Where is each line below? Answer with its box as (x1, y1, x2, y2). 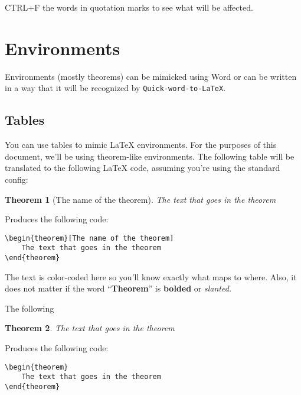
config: (5, 173, 28, 185)
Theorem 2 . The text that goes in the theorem (5, 322, 175, 334)
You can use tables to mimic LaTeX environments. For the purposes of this (5, 138, 277, 151)
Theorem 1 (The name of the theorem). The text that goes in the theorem (5, 193, 276, 205)
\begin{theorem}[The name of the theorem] (5, 234, 174, 242)
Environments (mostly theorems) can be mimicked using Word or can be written (5, 70, 297, 82)
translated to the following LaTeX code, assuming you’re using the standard (5, 161, 280, 174)
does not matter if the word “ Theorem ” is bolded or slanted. (5, 282, 232, 294)
